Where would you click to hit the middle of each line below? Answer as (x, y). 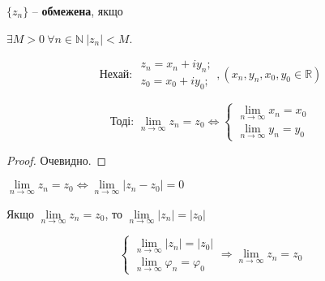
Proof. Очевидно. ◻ (57, 160)
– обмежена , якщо (77, 11)
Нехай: (116, 74)
